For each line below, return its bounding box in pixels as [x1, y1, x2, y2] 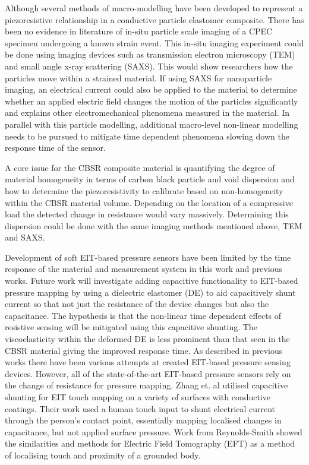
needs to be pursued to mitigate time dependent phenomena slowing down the [5, 129, 289, 142]
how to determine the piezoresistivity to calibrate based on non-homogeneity [5, 184, 283, 197]
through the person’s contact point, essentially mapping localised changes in [5, 414, 282, 426]
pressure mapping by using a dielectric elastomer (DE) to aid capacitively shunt [5, 286, 296, 298]
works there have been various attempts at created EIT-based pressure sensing [5, 356, 291, 368]
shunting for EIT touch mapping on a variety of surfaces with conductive [5, 391, 271, 403]
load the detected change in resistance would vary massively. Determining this [5, 208, 289, 220]
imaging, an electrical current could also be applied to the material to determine [5, 83, 297, 96]
